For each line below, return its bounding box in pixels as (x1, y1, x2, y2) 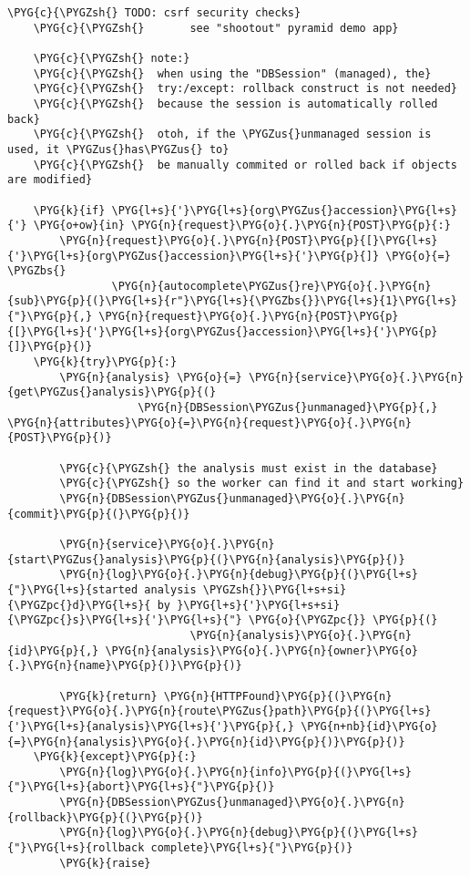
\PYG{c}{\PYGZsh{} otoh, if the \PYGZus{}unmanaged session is (33, 128, 432, 141)
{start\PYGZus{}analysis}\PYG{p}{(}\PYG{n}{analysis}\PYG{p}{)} (7, 552, 405, 566)
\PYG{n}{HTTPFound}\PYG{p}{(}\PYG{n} (163, 689, 393, 703)
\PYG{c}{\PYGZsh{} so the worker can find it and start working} (59, 477, 465, 490)
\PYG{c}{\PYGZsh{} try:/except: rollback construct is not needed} (33, 82, 457, 96)
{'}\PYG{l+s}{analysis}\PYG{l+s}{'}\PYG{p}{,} (7, 719, 294, 733)
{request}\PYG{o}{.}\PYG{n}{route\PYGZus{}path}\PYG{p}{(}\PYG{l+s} (7, 705, 432, 718)
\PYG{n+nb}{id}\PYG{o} (301, 719, 438, 733)
